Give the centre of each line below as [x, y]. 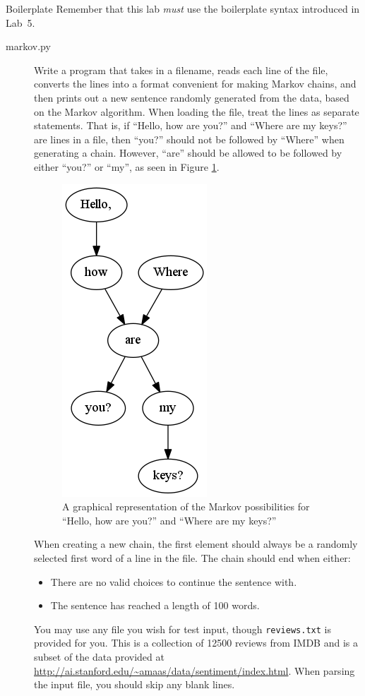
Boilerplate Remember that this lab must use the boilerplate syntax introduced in [183, 8]
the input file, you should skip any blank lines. [134, 684]
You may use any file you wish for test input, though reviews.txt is [182, 629]
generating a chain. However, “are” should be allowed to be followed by [188, 153]
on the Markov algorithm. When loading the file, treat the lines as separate [197, 111]
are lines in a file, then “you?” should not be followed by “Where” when [189, 139]
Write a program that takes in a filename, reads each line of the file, [181, 70]
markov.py [28, 46]
